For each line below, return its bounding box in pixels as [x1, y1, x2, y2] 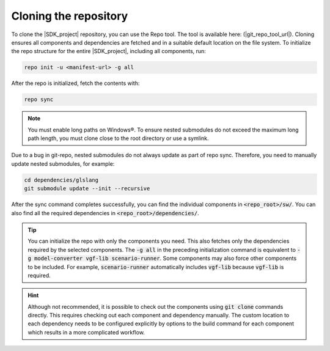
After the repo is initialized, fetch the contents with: [11, 79, 140, 87]
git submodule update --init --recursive [24, 185, 150, 192]
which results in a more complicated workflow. [28, 328, 145, 336]
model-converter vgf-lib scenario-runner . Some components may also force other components [34, 254, 297, 262]
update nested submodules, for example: [11, 160, 115, 168]
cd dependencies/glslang [24, 176, 99, 183]
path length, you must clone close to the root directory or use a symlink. [28, 135, 209, 142]
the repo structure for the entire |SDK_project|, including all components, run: [11, 48, 206, 55]
